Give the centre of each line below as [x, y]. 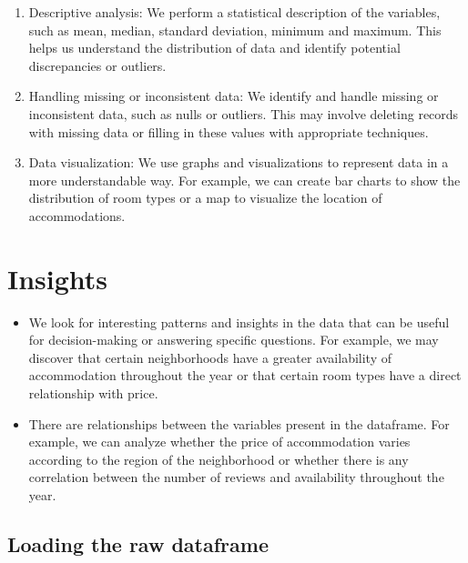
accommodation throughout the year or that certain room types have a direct [245, 375]
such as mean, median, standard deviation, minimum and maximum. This [235, 30]
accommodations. [77, 215]
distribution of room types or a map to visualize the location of [205, 198]
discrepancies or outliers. [97, 65]
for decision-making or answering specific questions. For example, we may [234, 340]
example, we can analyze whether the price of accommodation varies [219, 442]
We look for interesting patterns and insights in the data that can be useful [239, 322]
